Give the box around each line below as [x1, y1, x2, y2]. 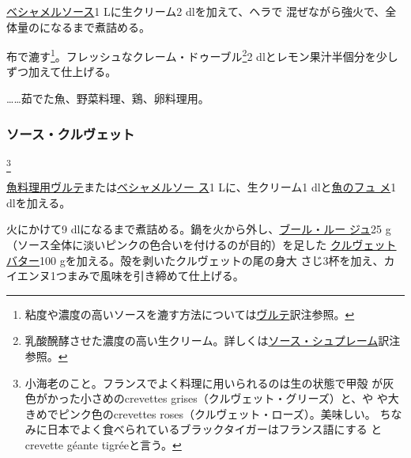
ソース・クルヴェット [6, 123, 135, 143]
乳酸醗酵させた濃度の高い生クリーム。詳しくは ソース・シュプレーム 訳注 [25, 332, 401, 349]
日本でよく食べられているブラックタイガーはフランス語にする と [47, 421, 383, 437]
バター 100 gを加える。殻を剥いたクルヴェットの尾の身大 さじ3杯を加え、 [6, 252, 384, 268]
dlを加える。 [6, 194, 71, 210]
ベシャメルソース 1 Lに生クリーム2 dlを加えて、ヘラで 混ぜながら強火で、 [6, 3, 386, 19]
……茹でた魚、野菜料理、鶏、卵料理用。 [6, 90, 209, 107]
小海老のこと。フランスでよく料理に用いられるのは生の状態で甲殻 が [25, 374, 383, 391]
